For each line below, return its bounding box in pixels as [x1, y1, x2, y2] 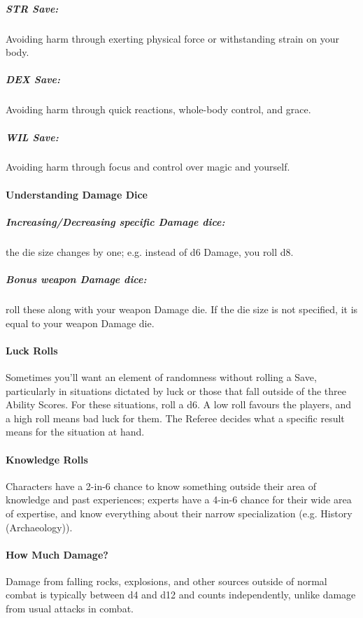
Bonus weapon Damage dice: [6, 272, 147, 286]
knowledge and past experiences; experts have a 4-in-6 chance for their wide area [6, 492, 352, 507]
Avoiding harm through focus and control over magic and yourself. [6, 159, 290, 174]
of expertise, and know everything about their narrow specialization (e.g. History [6, 505, 353, 520]
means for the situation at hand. [6, 424, 145, 439]
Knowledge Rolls [6, 452, 88, 466]
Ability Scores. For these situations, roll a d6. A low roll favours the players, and [6, 397, 352, 412]
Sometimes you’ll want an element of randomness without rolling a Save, [6, 369, 317, 384]
